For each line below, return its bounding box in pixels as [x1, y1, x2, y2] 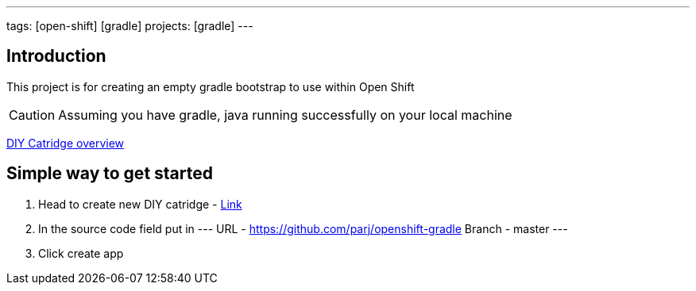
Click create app [38, 246, 124, 260]
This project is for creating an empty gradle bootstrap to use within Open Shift [6, 79, 415, 94]
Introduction [6, 46, 106, 67]
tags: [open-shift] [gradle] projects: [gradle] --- [6, 19, 253, 33]
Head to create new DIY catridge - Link [38, 197, 242, 211]
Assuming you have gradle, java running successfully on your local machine [58, 106, 512, 123]
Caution [9, 106, 56, 123]
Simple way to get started [6, 163, 213, 184]
